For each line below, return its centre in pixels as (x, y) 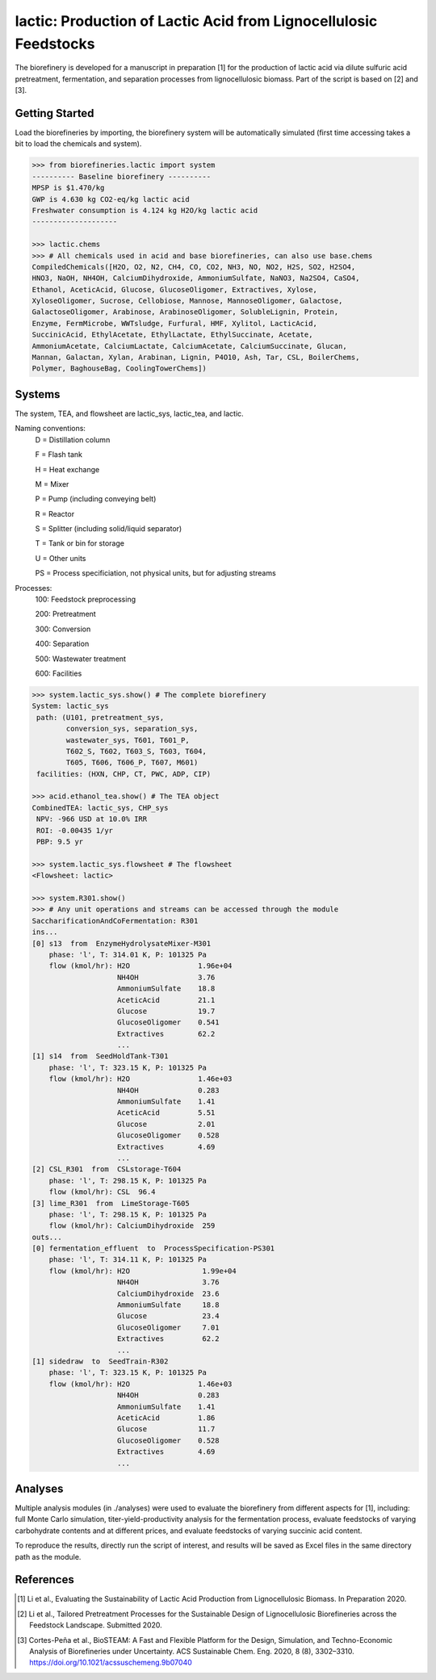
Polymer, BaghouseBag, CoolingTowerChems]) (119, 369)
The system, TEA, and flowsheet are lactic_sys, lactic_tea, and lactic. (129, 413)
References (44, 1579)
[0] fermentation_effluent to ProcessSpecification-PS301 (153, 1248)
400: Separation (62, 644)
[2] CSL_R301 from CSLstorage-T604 (107, 1169)
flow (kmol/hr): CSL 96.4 (103, 1192)
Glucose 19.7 (166, 1011)
